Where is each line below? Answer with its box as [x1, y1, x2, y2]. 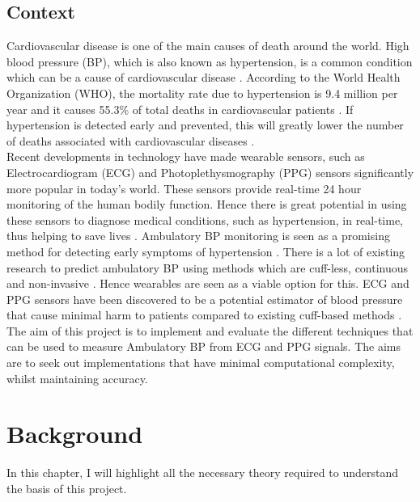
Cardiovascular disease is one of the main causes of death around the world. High [6, 37, 409, 54]
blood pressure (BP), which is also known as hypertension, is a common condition [6, 53, 413, 70]
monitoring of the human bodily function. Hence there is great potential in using [6, 196, 407, 213]
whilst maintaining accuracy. [6, 369, 148, 386]
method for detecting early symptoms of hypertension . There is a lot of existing [6, 243, 405, 259]
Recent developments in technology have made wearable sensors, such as [6, 148, 365, 165]
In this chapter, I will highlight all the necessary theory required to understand [6, 464, 398, 481]
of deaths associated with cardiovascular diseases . [6, 132, 255, 149]
